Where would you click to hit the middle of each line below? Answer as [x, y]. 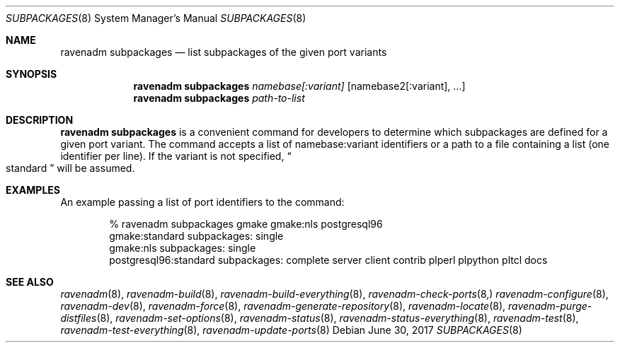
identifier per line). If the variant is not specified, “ [176, 156]
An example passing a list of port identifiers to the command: [202, 202]
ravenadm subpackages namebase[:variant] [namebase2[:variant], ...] [299, 86]
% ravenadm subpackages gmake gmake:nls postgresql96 [246, 224]
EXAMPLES [33, 190]
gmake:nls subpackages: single [183, 248]
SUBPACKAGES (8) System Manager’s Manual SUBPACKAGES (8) [156, 18]
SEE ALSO [30, 282]
